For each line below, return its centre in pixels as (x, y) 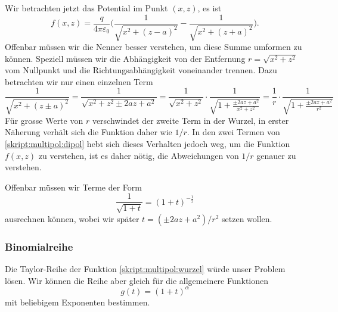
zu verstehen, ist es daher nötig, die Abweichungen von (139, 155)
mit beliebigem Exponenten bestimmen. (77, 302)
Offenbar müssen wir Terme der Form (73, 187)
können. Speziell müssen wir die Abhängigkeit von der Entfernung (125, 58)
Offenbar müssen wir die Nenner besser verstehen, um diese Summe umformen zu (154, 47)
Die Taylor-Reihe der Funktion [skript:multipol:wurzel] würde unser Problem (145, 269)
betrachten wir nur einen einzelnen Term (79, 81)
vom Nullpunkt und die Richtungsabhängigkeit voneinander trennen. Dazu (141, 70)
